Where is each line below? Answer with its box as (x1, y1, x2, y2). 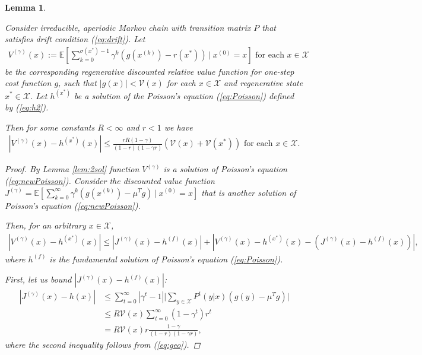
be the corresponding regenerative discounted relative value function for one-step (5, 65, 294, 77)
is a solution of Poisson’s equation (163, 163, 287, 175)
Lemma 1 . (5, 1, 46, 13)
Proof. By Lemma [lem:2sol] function (5, 163, 139, 175)
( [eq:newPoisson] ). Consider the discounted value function (5, 174, 215, 186)
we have (164, 121, 193, 133)
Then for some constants (5, 121, 95, 133)
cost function (5, 77, 52, 89)
